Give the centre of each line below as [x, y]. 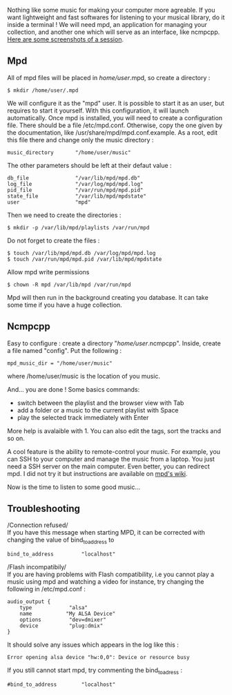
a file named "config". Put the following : [65, 350]
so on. [16, 438]
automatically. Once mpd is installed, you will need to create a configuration [115, 117]
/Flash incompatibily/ [37, 567]
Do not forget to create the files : [54, 240]
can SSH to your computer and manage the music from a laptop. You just [111, 459]
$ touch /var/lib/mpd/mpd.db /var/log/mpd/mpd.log [81, 253]
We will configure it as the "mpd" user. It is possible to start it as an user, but [116, 103]
